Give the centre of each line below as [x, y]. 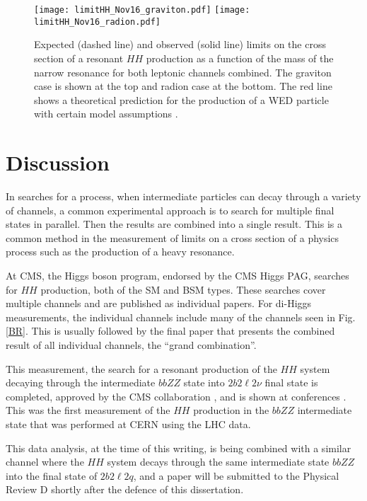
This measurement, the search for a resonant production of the [141, 368]
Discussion [58, 162]
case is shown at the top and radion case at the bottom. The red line [183, 86]
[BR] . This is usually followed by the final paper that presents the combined [170, 331]
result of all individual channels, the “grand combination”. [131, 344]
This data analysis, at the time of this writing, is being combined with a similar [179, 448]
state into [204, 382]
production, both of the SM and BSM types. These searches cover [183, 289]
